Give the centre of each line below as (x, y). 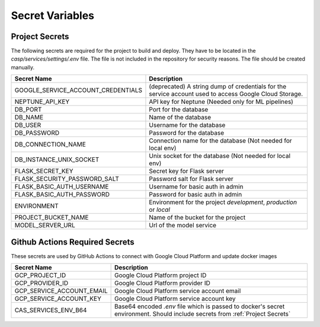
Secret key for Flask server (187, 171)
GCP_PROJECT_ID (40, 275)
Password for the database (187, 133)
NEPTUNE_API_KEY (42, 102)
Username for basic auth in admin (196, 187)
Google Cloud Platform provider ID (162, 283)
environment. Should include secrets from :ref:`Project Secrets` (202, 314)
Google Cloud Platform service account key (175, 299)
